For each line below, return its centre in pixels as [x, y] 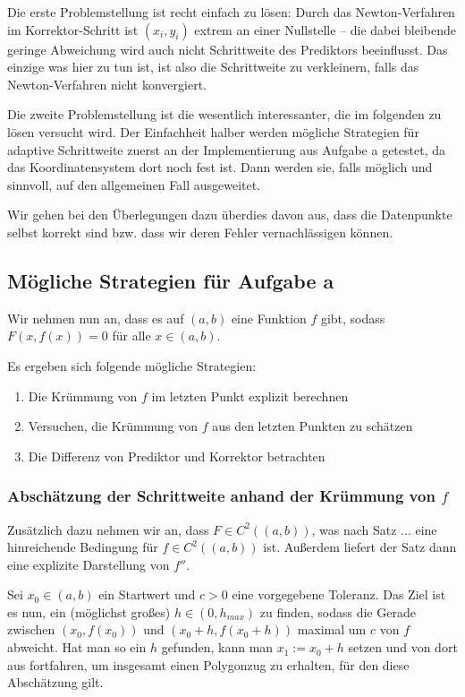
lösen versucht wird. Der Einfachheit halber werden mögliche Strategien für [213, 131]
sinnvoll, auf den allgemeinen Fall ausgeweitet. [134, 184]
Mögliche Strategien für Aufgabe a [171, 280]
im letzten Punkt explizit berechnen [250, 396]
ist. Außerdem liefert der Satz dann [360, 547]
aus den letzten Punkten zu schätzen [313, 426]
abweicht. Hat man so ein [77, 647]
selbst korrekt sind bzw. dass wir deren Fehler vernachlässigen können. [200, 232]
